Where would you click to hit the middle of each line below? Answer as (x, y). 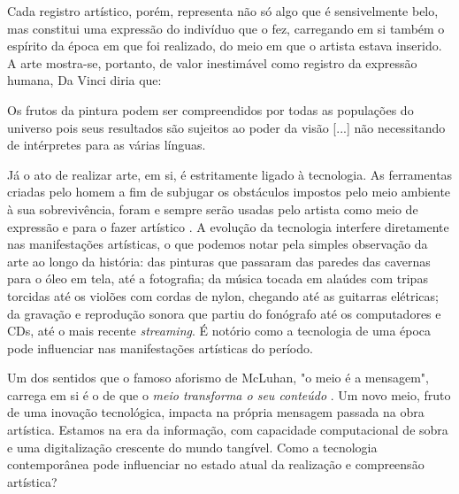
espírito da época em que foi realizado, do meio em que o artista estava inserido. (225, 46)
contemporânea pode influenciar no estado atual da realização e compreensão (216, 464)
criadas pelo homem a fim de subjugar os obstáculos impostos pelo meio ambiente (229, 192)
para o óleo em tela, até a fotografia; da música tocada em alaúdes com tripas (218, 278)
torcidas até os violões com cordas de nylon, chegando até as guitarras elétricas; (223, 295)
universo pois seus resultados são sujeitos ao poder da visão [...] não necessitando (226, 127)
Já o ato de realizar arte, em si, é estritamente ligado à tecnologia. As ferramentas (230, 174)
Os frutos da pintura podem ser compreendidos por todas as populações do (210, 109)
